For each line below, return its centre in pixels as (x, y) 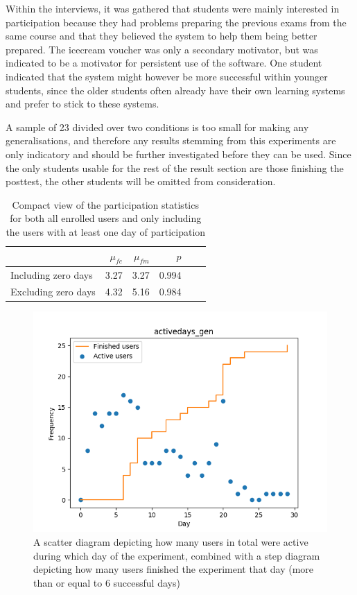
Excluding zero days (53, 292)
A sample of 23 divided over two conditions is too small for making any (157, 127)
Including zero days (52, 274)
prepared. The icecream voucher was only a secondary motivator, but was (162, 49)
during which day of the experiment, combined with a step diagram (177, 555)
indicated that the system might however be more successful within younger (167, 76)
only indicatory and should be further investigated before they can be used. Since (178, 154)
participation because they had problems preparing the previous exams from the (176, 22)
